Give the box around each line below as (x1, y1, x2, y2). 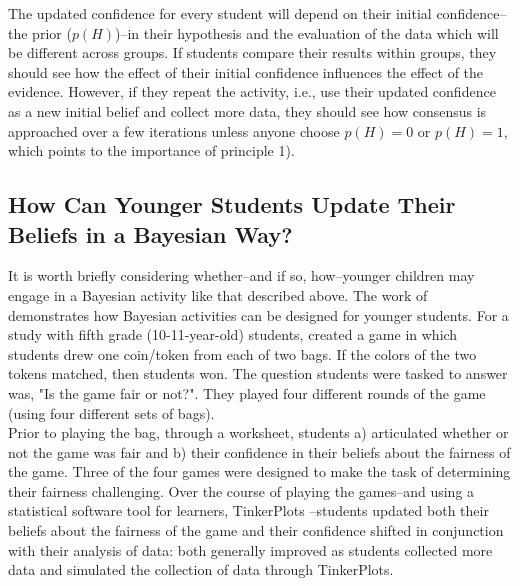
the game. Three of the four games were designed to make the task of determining (8, 461, 511, 482)
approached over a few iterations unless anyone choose (8, 120, 340, 141)
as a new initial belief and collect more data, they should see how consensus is (8, 100, 487, 121)
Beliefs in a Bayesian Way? (8, 218, 293, 249)
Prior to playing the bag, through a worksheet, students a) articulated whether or (8, 422, 509, 443)
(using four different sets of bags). (8, 402, 215, 423)
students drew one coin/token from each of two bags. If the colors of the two (8, 343, 477, 364)
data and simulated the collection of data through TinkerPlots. (8, 559, 394, 580)
